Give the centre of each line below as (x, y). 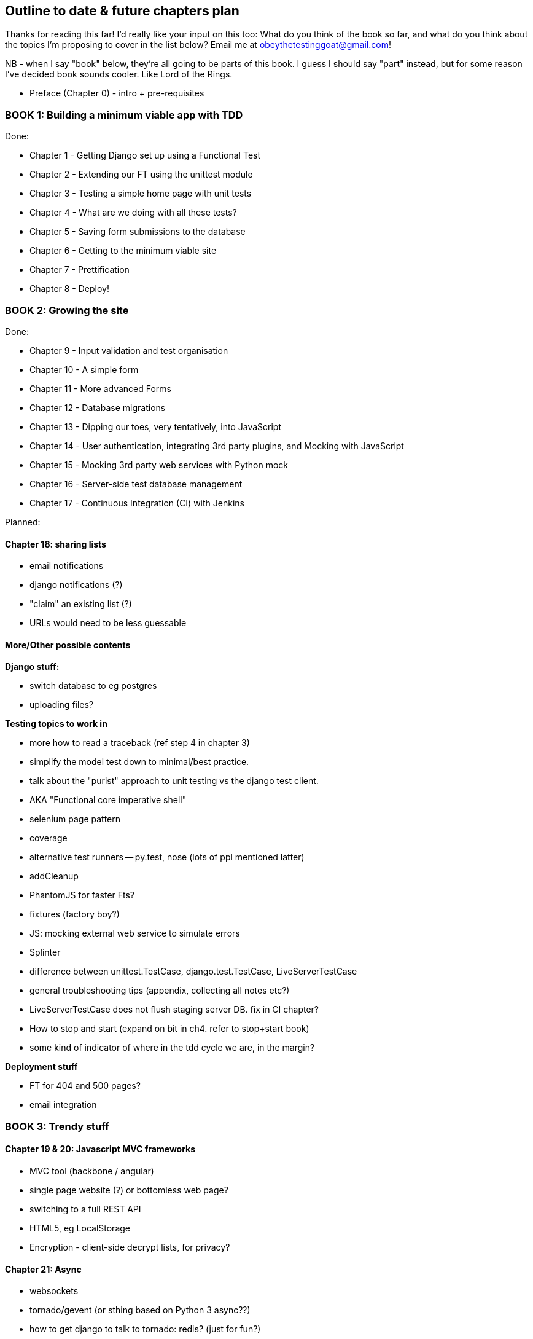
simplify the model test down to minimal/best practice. (139, 762)
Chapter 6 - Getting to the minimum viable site (123, 251)
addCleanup (54, 876)
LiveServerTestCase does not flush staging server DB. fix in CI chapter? (174, 1010)
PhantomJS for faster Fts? (82, 895)
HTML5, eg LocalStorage (80, 1228)
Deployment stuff (41, 1067)
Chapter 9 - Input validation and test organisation (129, 350)
